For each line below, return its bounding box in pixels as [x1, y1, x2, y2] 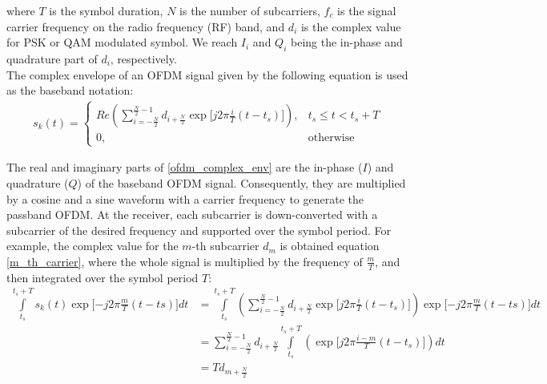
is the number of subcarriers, [179, 2, 320, 18]
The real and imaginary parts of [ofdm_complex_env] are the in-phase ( [6, 159, 363, 176]
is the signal [337, 2, 396, 18]
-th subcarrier [191, 237, 259, 254]
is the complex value [300, 18, 401, 34]
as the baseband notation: [6, 82, 134, 99]
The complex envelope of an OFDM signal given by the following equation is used [6, 66, 408, 83]
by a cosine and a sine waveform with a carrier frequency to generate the [6, 190, 364, 207]
